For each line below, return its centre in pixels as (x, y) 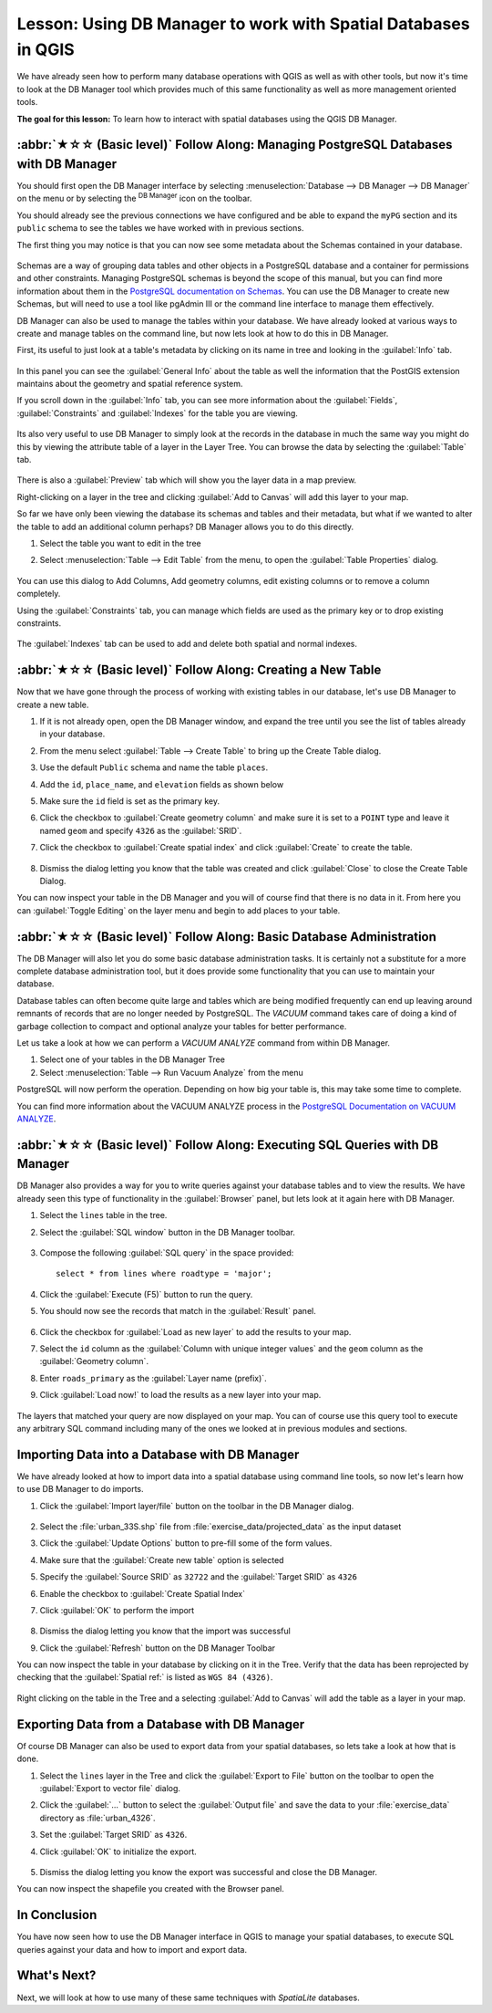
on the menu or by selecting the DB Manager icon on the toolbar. (134, 198)
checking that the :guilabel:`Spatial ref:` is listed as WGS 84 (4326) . (145, 1677)
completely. (39, 594)
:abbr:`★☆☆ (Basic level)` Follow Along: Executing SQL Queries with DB (228, 1145)
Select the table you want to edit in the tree (120, 543)
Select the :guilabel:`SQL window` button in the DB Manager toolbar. (168, 1232)
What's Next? (56, 1976)
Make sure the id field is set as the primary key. (130, 801)
